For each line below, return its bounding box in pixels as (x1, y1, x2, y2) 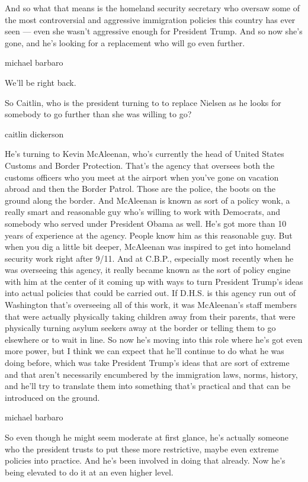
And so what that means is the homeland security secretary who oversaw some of (5, 2, 300, 14)
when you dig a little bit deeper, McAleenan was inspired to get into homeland (5, 240, 291, 253)
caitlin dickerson (5, 127, 64, 140)
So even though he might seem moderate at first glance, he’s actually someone (5, 431, 289, 443)
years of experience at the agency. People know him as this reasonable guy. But (5, 229, 293, 241)
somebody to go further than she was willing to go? (5, 108, 192, 120)
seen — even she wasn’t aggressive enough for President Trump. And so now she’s (5, 25, 303, 37)
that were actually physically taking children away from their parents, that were (5, 310, 296, 322)
